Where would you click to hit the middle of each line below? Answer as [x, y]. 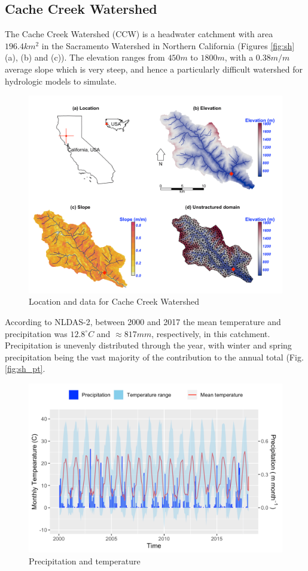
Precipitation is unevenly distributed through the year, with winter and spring [148, 345]
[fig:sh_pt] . [25, 369]
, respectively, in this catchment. [211, 333]
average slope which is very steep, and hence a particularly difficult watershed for [154, 69]
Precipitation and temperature [85, 561]
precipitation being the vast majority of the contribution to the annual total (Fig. [154, 357]
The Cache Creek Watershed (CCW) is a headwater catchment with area [139, 34]
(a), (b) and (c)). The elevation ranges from [85, 57]
